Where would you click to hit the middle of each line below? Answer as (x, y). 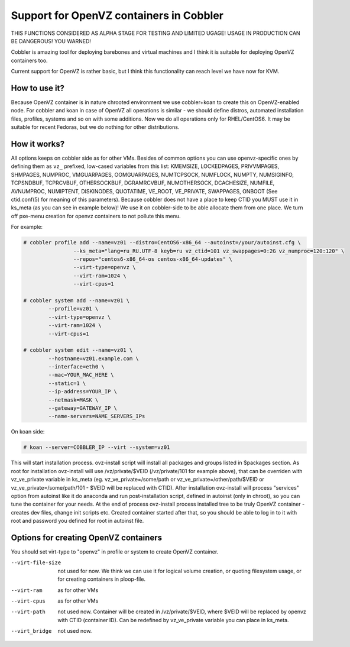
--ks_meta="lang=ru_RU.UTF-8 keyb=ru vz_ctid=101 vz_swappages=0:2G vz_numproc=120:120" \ (209, 251)
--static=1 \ (67, 383)
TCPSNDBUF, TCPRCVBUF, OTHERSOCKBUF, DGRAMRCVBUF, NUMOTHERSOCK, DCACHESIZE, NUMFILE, (143, 183)
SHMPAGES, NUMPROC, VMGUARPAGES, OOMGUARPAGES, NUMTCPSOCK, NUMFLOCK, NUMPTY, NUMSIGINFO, (152, 174)
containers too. (29, 60)
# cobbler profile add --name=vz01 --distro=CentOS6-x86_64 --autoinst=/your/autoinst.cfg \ (162, 243)
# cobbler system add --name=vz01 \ (77, 300)
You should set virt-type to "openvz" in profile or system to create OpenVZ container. (115, 552)
